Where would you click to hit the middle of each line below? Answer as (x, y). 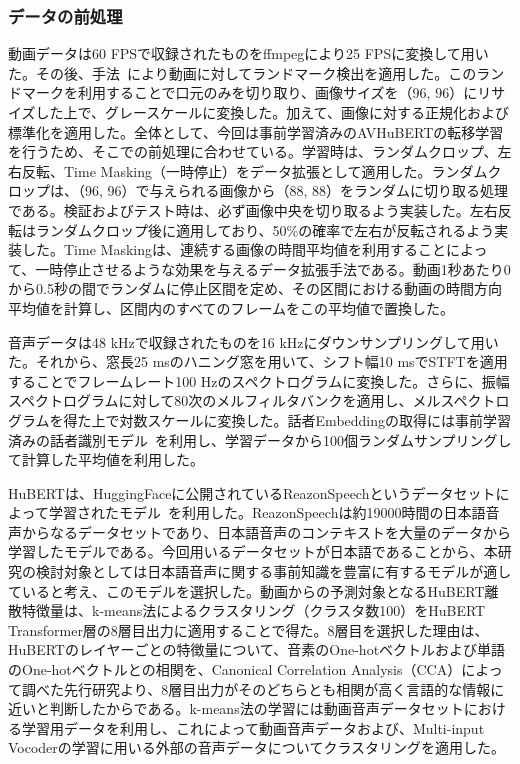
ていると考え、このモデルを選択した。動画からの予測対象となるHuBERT (246, 590)
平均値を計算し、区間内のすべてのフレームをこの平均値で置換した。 (231, 307)
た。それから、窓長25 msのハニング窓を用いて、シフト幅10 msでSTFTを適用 (258, 361)
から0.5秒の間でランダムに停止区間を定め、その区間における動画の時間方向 (255, 288)
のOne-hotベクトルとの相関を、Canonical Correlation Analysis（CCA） (235, 669)
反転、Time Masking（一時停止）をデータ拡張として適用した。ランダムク (261, 170)
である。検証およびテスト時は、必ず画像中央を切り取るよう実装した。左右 (253, 209)
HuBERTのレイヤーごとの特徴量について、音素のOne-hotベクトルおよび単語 (257, 649)
